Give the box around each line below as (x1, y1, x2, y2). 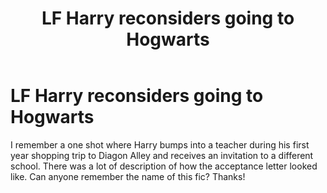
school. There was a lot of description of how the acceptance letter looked (10, 160, 318, 172)
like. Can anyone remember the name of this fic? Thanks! (10, 170, 246, 182)
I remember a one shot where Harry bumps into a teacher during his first (10, 138, 310, 151)
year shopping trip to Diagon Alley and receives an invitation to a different (10, 149, 314, 161)
